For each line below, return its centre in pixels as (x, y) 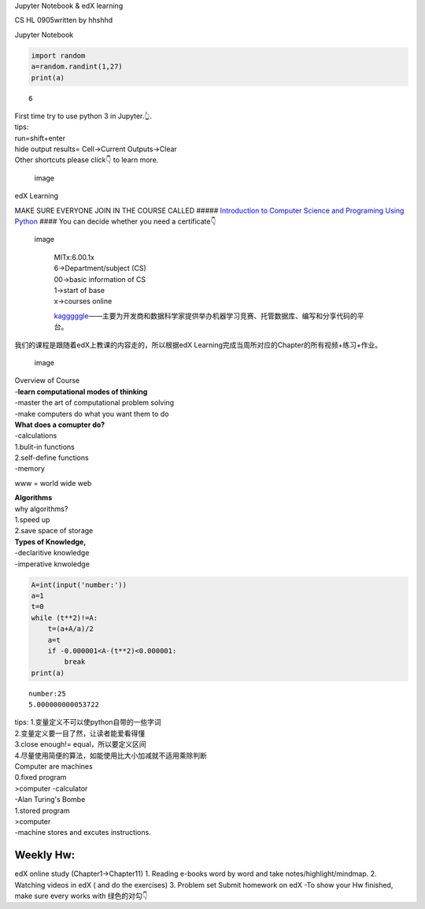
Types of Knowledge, (50, 542)
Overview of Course (47, 380)
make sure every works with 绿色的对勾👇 (81, 896)
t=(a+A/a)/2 (71, 629)
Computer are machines (54, 766)
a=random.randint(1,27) (77, 67)
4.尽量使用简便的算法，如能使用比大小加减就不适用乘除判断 (111, 755)
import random (58, 56)
